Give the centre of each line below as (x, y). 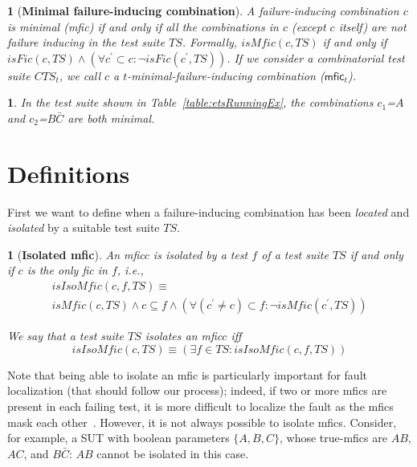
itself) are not (372, 26)
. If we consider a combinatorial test (316, 57)
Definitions (69, 173)
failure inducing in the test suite (86, 42)
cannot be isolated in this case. (173, 453)
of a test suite (295, 254)
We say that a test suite (65, 336)
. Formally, (210, 42)
